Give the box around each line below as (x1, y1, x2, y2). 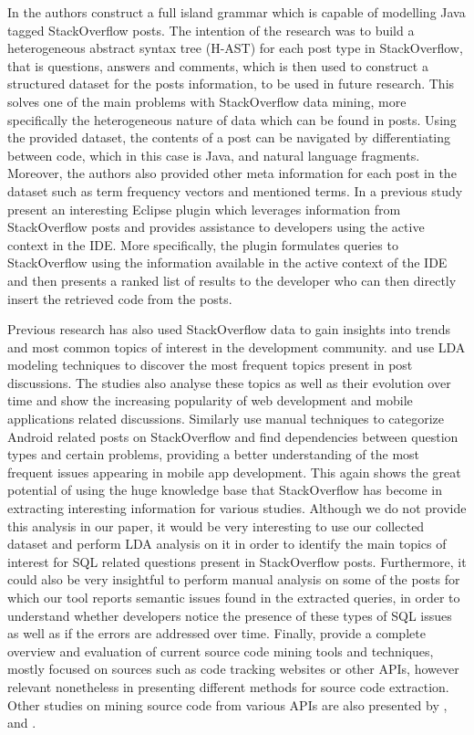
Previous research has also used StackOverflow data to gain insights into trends (7, 320, 450, 339)
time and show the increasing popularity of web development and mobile (7, 391, 413, 410)
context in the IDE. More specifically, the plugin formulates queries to (7, 235, 398, 254)
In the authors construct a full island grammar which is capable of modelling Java (7, 3, 466, 21)
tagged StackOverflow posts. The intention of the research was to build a (7, 20, 415, 39)
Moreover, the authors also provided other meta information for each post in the (7, 163, 457, 183)
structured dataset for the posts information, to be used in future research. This (7, 74, 455, 93)
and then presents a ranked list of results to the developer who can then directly (7, 270, 457, 289)
